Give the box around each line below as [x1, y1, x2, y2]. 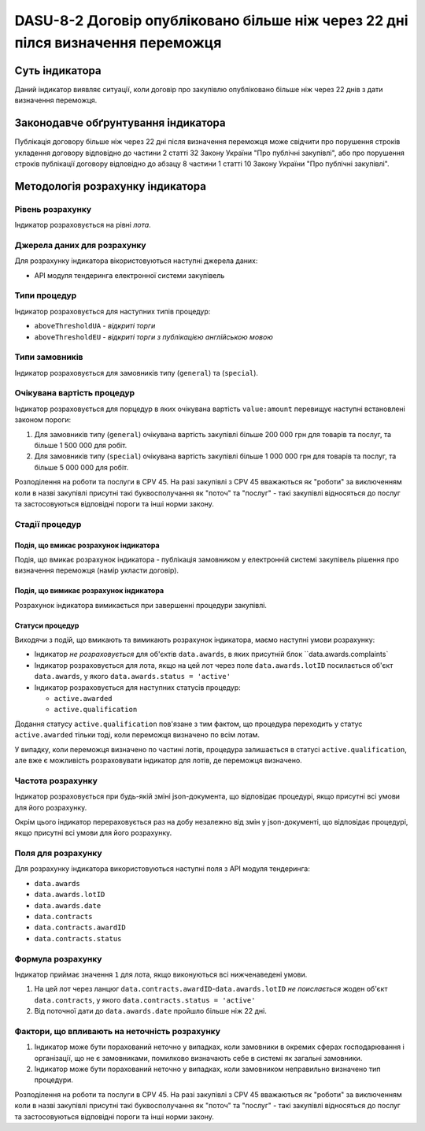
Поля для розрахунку [14, 847, 102, 858]
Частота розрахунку [14, 775, 98, 786]
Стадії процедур [14, 518, 82, 529]
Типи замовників [14, 351, 83, 362]
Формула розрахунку [14, 953, 102, 964]
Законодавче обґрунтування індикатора [14, 117, 226, 130]
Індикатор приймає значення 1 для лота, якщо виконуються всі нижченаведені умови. [14, 970, 308, 979]
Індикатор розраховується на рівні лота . [14, 221, 151, 230]
